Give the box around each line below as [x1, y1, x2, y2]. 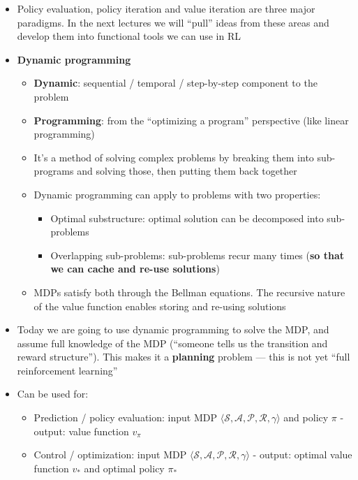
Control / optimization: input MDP [33, 447, 187, 462]
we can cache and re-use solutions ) [50, 261, 220, 276]
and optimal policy [84, 460, 165, 475]
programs [33, 163, 74, 178]
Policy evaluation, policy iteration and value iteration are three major [17, 1, 315, 15]
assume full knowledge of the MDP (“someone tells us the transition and [17, 335, 328, 350]
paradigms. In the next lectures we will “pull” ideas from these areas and [17, 15, 329, 29]
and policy [283, 410, 329, 425]
